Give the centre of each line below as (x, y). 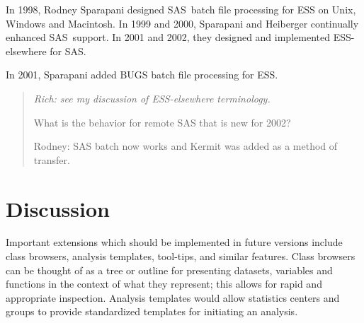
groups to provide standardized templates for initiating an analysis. (152, 311)
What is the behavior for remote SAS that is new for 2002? (162, 122)
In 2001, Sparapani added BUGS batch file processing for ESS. (142, 75)
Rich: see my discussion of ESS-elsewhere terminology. (152, 98)
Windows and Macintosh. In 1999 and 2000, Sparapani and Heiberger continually (182, 23)
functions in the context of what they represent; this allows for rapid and (164, 284)
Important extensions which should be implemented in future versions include (174, 242)
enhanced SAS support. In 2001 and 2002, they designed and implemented (168, 37)
